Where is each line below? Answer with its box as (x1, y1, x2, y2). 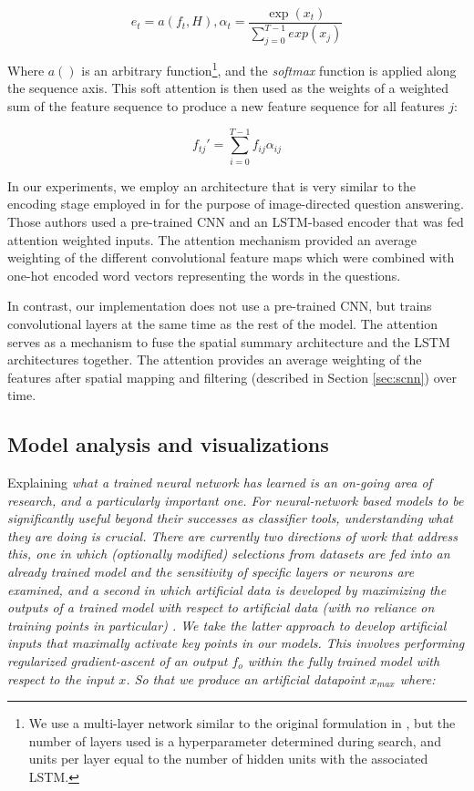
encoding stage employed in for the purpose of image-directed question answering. (7, 194, 464, 213)
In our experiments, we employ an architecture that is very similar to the (7, 176, 417, 195)
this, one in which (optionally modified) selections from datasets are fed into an (7, 544, 450, 563)
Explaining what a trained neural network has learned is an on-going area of (7, 473, 432, 492)
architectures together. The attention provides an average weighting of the (7, 350, 422, 369)
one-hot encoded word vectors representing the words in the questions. (7, 265, 401, 284)
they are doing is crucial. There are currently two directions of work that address (7, 526, 459, 545)
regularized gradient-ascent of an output (7, 652, 228, 671)
